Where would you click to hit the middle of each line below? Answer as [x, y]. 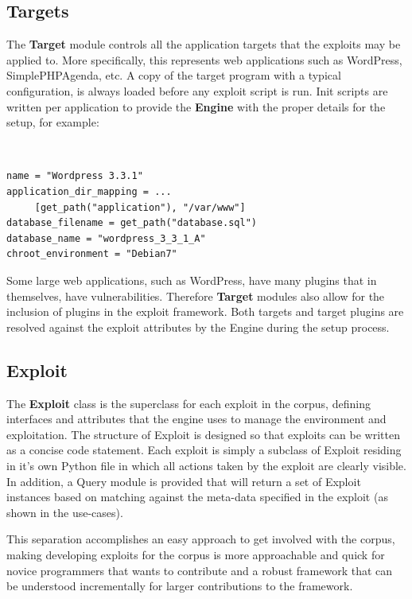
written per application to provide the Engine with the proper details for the [196, 106]
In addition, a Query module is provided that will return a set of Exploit [184, 481]
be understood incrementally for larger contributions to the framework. [180, 586]
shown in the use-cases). [65, 512]
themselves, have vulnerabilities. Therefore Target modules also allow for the [196, 296]
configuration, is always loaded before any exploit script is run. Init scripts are [197, 90]
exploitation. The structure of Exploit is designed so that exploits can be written [203, 434]
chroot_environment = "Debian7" [92, 254]
